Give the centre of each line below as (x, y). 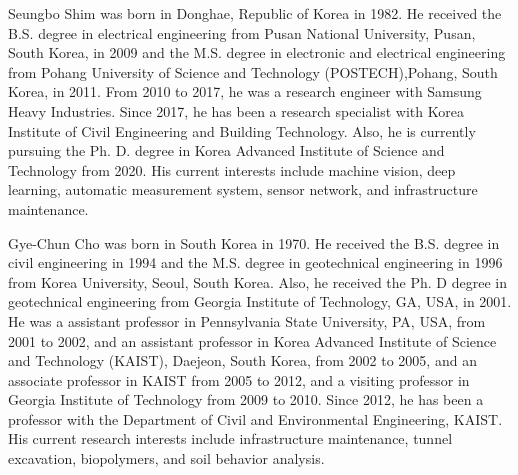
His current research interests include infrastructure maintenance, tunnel (230, 438)
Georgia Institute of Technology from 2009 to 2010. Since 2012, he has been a (246, 399)
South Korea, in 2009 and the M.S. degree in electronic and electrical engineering (257, 52)
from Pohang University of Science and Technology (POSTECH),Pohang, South (253, 71)
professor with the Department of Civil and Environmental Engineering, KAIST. (255, 418)
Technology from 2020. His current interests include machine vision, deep (232, 169)
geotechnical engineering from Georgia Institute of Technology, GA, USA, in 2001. (260, 301)
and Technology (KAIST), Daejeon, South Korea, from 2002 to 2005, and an (242, 360)
